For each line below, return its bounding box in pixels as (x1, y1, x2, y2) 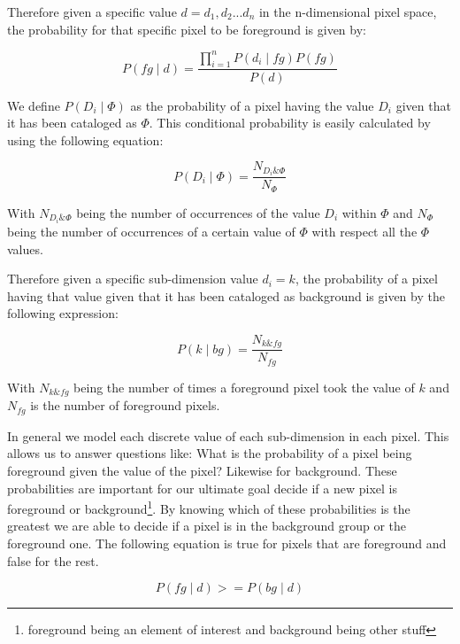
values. (7, 239, 43, 258)
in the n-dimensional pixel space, (258, 3, 437, 20)
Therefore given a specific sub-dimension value (7, 269, 258, 288)
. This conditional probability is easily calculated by (149, 113, 431, 132)
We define (7, 96, 60, 114)
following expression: (7, 304, 119, 322)
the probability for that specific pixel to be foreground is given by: (7, 19, 366, 38)
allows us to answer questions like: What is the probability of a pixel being (7, 444, 412, 462)
